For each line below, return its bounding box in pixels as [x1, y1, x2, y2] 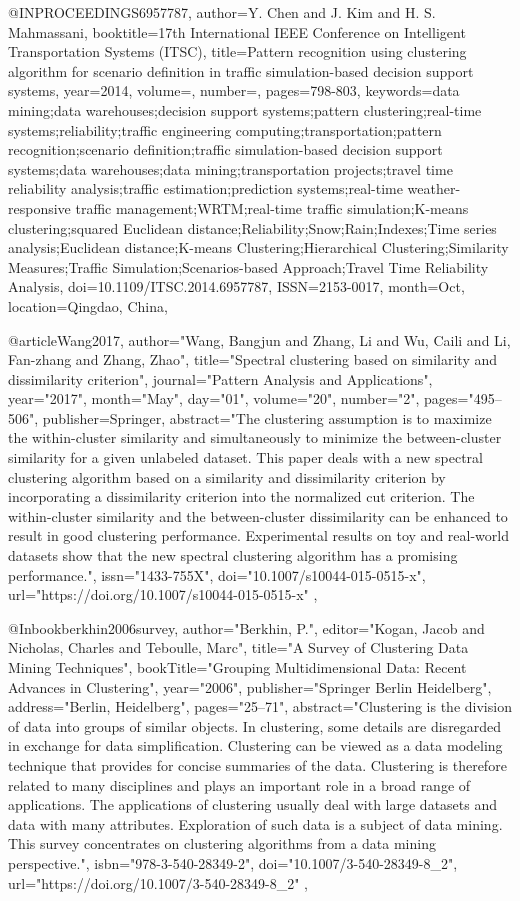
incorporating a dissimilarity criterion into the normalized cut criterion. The [8, 486, 475, 507]
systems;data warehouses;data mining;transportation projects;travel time [8, 158, 453, 179]
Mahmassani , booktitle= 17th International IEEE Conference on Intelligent [8, 21, 466, 42]
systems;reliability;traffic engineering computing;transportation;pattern [8, 119, 442, 140]
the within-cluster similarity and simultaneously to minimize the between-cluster [8, 427, 502, 448]
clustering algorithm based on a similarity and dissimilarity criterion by [8, 466, 446, 487]
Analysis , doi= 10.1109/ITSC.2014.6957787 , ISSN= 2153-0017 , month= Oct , [8, 276, 465, 297]
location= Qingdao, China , [8, 295, 168, 316]
